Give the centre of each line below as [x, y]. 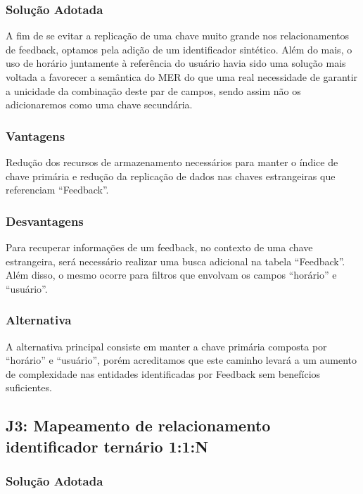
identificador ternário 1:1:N [107, 446]
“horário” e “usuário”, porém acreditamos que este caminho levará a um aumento [181, 360]
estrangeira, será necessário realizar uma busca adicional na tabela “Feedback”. [176, 261]
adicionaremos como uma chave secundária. [99, 104]
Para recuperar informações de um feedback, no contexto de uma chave [159, 247]
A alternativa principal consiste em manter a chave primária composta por [166, 346]
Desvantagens [45, 221]
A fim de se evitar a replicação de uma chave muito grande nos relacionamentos [177, 36]
